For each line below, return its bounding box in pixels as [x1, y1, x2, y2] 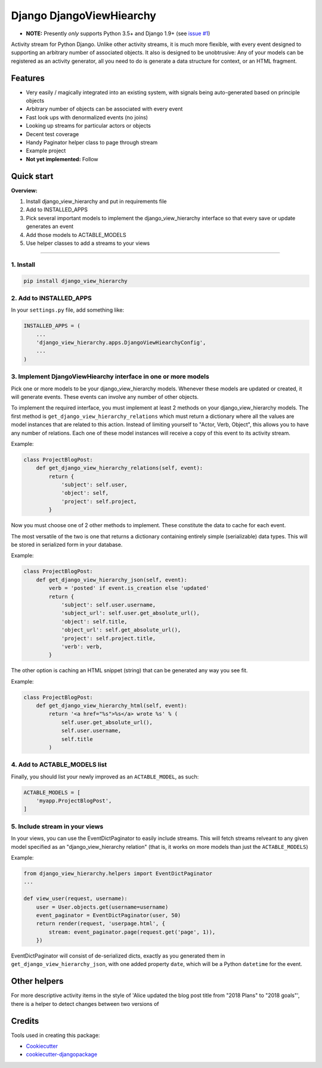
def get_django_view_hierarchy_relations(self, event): [36, 464, 203, 472]
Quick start [11, 171, 54, 181]
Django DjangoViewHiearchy [11, 9, 156, 22]
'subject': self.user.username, [61, 601, 156, 608]
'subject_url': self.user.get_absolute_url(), [61, 610, 200, 617]
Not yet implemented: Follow [26, 155, 98, 162]
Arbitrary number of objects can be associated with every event [26, 105, 183, 113]
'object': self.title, [61, 618, 128, 625]
